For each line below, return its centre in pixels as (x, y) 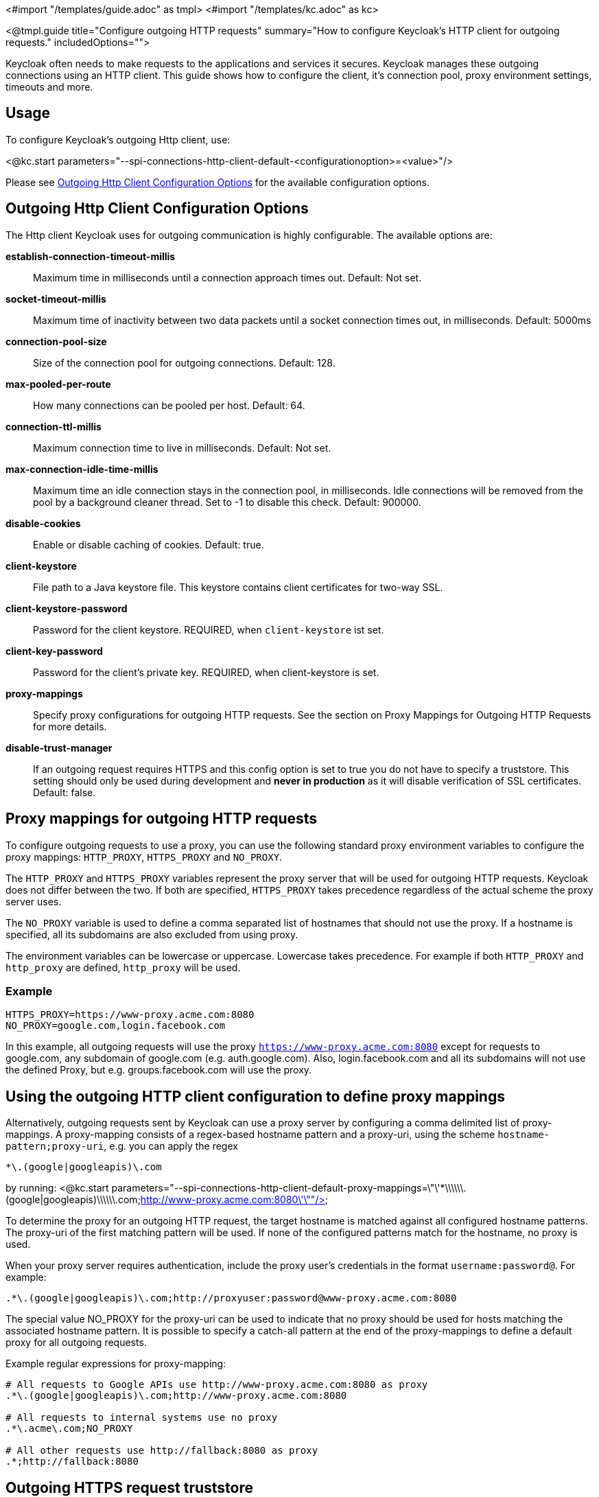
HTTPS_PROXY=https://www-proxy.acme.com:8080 (130, 1015)
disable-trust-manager (59, 747)
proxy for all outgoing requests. (76, 1343)
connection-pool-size (56, 341)
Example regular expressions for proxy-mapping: (116, 1364)
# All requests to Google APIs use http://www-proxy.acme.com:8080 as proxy (217, 1385)
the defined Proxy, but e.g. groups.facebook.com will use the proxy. (159, 1070)
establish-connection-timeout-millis (91, 256)
